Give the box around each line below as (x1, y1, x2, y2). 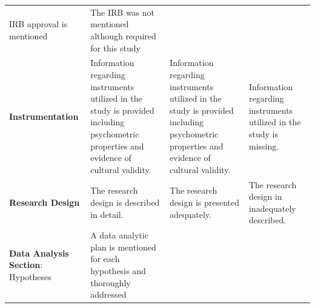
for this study (90, 41, 141, 54)
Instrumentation (9, 110, 79, 122)
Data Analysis (9, 246, 69, 259)
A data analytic (90, 229, 148, 241)
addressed (90, 288, 127, 301)
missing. (248, 139, 279, 152)
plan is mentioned (90, 240, 156, 253)
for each (90, 252, 120, 265)
